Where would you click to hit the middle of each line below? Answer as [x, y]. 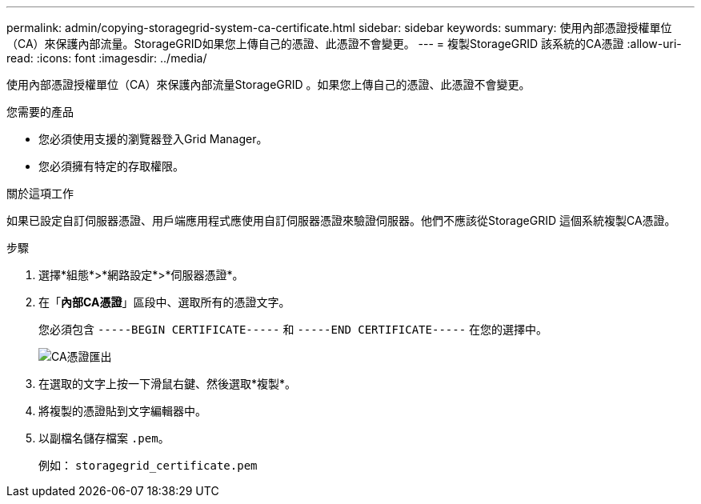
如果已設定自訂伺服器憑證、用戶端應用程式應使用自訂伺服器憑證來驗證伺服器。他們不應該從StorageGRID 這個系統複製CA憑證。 [341, 220]
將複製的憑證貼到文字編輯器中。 [122, 411]
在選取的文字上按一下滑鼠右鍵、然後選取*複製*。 [168, 384]
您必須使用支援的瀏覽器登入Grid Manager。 [153, 139]
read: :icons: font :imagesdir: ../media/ [107, 58]
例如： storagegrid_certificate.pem [148, 465]
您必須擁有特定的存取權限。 [111, 166]
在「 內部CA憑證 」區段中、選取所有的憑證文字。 [164, 302]
